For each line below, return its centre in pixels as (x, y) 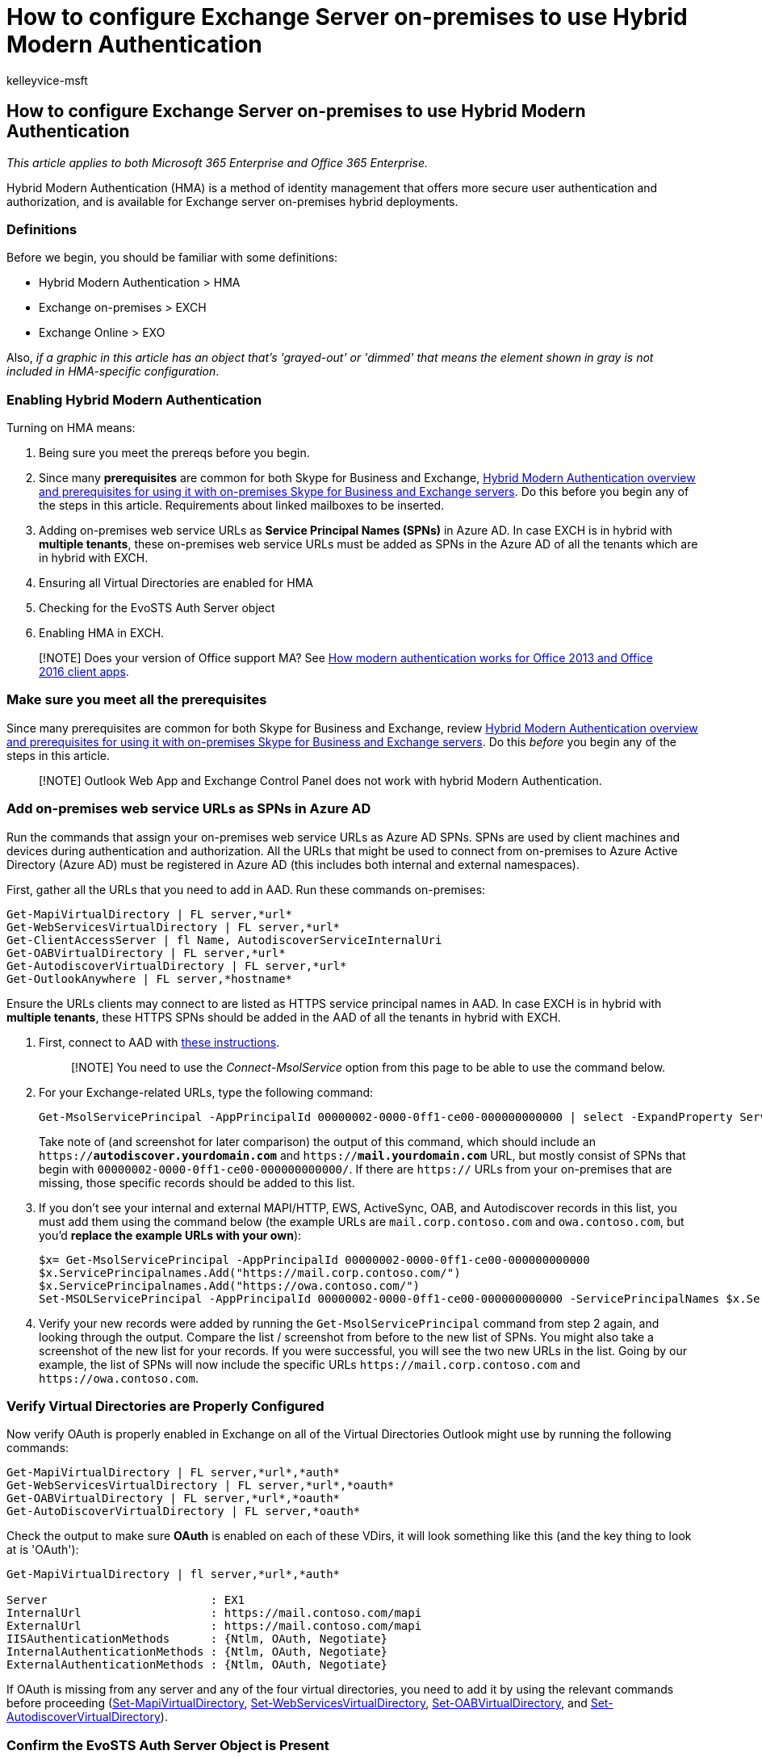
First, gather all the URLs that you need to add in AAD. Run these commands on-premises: (246, 889)
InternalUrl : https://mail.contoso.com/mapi (214, 1613)
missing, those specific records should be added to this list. (197, 1182)
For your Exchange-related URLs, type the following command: (206, 1092)
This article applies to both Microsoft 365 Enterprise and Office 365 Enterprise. (218, 162)
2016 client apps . (84, 672)
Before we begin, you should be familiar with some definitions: (172, 258)
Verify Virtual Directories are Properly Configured (165, 1406)
